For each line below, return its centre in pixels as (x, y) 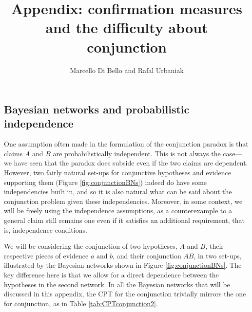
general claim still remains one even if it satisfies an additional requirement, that (125, 220)
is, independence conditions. (46, 229)
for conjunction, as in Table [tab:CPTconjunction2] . (81, 303)
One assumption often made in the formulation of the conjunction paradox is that (126, 144)
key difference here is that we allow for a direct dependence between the (111, 275)
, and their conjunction (147, 255)
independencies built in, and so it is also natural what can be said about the (118, 192)
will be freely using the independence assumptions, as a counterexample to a (118, 211)
